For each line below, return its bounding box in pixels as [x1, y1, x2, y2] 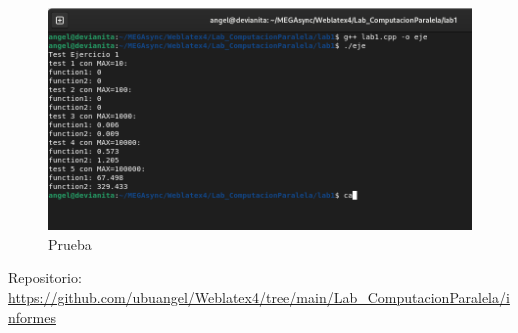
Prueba [48, 233, 92, 254]
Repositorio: [8, 267, 82, 288]
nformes [8, 306, 56, 327]
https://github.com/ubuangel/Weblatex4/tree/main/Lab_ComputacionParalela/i [8, 287, 510, 308]
